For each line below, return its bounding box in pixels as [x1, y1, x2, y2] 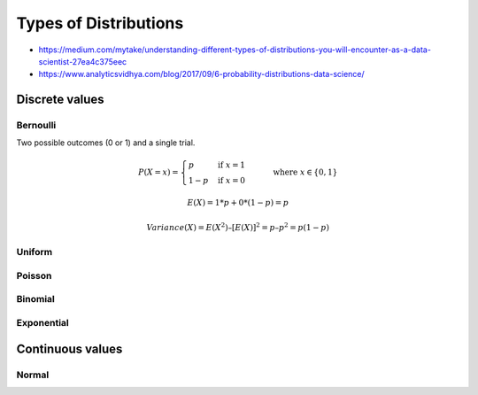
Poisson [16, 269, 52, 282]
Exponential [16, 316, 70, 329]
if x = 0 [217, 175, 245, 185]
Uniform [16, 246, 53, 259]
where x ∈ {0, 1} [273, 167, 338, 177]
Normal [16, 368, 50, 381]
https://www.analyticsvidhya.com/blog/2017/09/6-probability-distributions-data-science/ [38, 69, 365, 80]
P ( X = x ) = [138, 167, 179, 177]
